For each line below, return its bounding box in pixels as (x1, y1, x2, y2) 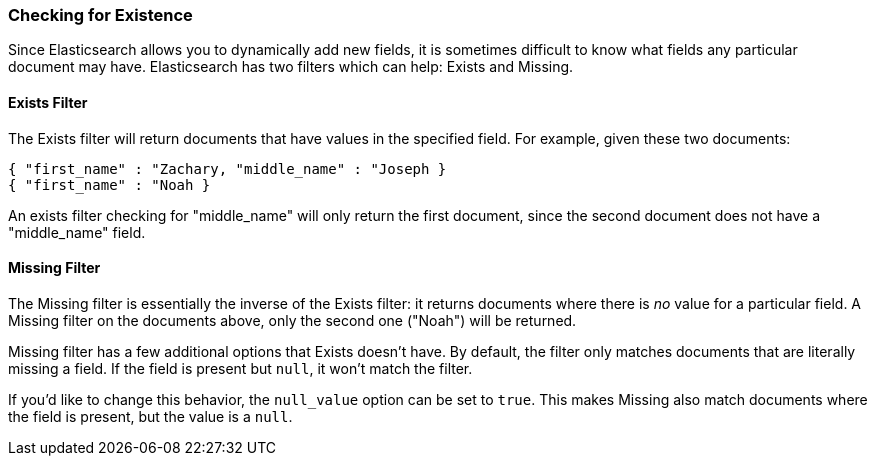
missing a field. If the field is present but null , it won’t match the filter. (8, 359, 473, 377)
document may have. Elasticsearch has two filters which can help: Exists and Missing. (8, 58, 574, 76)
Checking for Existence (8, 5, 193, 25)
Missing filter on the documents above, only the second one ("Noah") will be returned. (8, 311, 577, 329)
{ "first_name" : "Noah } (8, 176, 211, 193)
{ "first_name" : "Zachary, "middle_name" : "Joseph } (8, 160, 447, 177)
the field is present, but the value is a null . (8, 407, 293, 425)
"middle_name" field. (8, 223, 146, 241)
